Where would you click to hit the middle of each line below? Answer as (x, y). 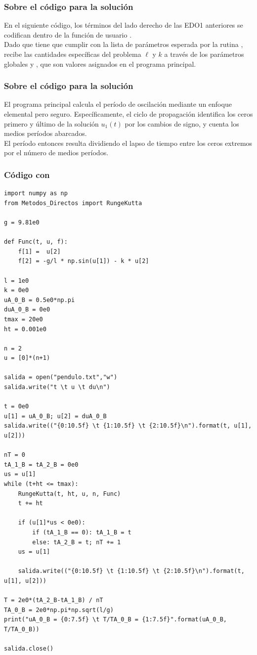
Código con (27, 174)
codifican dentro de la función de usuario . (68, 34)
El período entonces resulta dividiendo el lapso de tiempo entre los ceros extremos (128, 143)
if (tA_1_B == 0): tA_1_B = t (82, 532)
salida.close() (29, 649)
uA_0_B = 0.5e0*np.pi (40, 300)
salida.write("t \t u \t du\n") (57, 387)
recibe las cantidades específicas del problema (73, 54)
